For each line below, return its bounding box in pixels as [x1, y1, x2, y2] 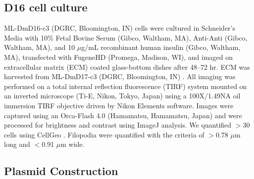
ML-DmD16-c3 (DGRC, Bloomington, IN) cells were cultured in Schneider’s [4, 23, 236, 33]
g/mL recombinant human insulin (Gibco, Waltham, [81, 42, 241, 52]
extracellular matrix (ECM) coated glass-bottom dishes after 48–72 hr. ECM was [4, 61, 250, 72]
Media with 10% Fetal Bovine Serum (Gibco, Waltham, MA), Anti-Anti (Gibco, [4, 32, 248, 43]
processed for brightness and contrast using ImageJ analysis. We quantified [4, 120, 232, 130]
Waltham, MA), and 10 [4, 42, 75, 52]
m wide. [60, 139, 85, 149]
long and [4, 139, 30, 149]
